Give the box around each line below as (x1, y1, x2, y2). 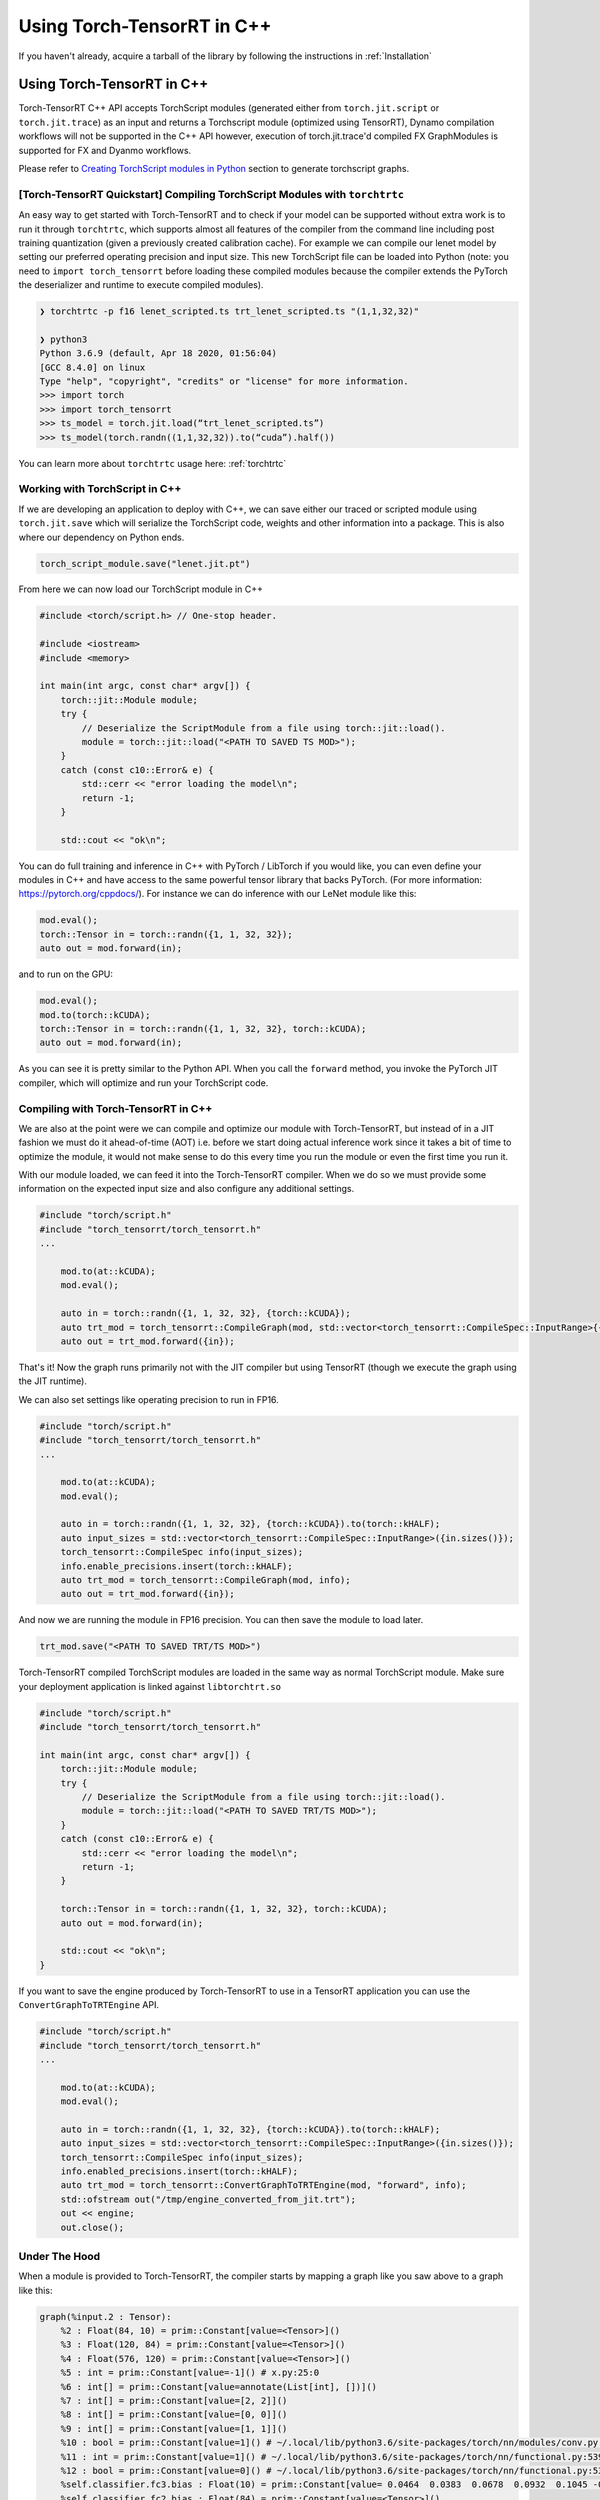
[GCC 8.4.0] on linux (39, 361, 146, 373)
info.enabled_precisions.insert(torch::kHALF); (60, 2166, 299, 2177)
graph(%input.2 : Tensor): (39, 2311, 172, 2322)
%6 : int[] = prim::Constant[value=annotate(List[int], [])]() (60, 2381, 378, 2392)
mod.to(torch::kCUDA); (39, 1009, 151, 1020)
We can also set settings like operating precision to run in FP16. (18, 1393, 279, 1405)
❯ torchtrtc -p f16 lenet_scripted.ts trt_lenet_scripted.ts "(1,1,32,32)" (39, 306, 420, 317)
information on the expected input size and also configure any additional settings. (18, 1183, 355, 1195)
